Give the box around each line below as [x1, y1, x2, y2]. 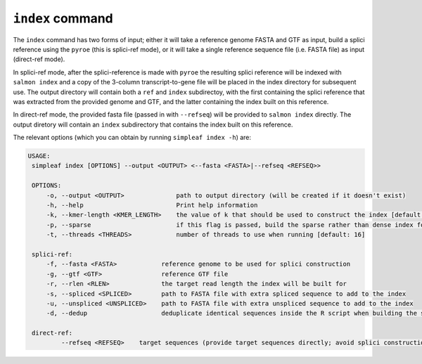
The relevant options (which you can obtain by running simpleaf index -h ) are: [13, 134, 252, 142]
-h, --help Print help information [46, 201, 258, 209]
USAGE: [27, 152, 51, 160]
